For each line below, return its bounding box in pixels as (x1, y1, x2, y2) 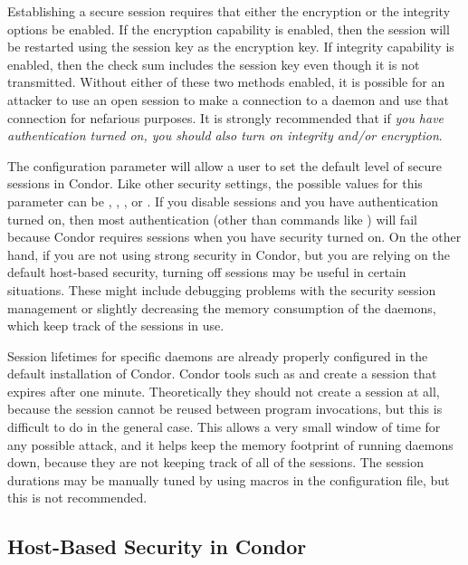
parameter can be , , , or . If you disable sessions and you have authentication (7, 191, 439, 210)
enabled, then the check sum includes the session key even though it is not (7, 54, 420, 73)
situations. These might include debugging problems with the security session (7, 280, 436, 299)
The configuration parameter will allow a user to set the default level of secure (7, 156, 442, 175)
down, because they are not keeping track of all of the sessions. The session (7, 453, 424, 472)
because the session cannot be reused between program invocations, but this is (7, 399, 443, 418)
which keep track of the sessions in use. (7, 316, 224, 335)
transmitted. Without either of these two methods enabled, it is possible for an (7, 72, 445, 91)
